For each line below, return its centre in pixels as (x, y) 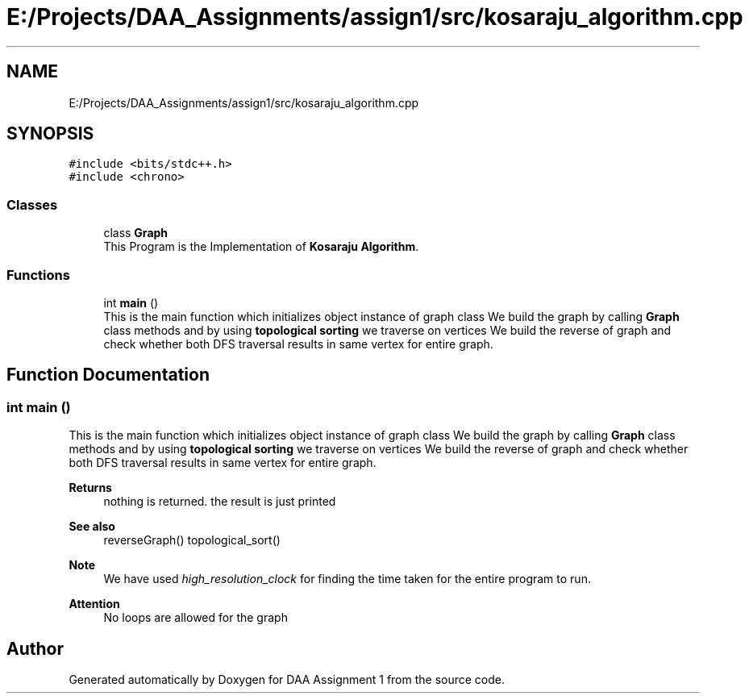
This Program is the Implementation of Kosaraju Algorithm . (261, 247)
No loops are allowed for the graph (196, 618)
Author (35, 648)
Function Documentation (108, 375)
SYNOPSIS (50, 134)
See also (92, 527)
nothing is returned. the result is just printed (220, 502)
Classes (32, 204)
